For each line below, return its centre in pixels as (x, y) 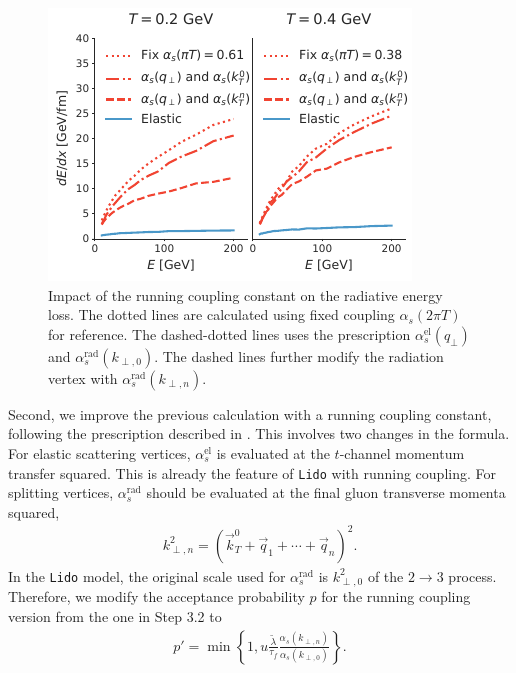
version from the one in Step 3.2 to (115, 615)
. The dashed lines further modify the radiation (299, 355)
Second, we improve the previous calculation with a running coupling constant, (250, 413)
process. (472, 575)
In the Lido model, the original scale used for (147, 575)
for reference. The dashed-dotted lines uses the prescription (229, 333)
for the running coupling (396, 596)
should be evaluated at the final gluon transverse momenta (326, 492)
